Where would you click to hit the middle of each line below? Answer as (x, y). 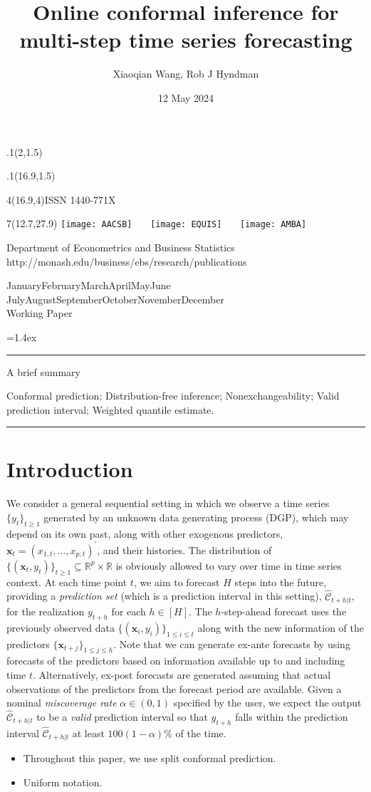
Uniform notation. (63, 782)
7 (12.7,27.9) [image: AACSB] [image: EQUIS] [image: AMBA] (157, 223)
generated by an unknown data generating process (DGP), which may (196, 517)
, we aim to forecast (177, 582)
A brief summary (43, 371)
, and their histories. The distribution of (184, 549)
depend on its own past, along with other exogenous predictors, (145, 533)
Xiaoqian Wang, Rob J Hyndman (186, 74)
